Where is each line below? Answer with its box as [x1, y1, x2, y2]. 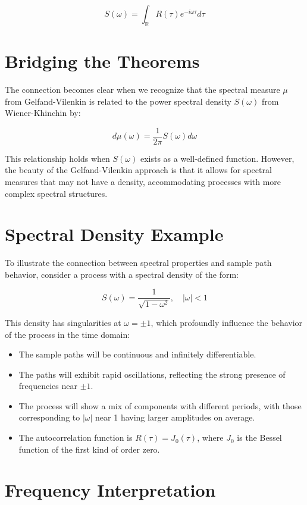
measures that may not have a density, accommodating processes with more [5, 175, 281, 187]
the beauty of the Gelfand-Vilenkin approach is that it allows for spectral [5, 164, 272, 176]
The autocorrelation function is [18, 431, 133, 444]
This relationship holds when [5, 152, 110, 164]
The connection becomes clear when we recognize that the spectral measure [5, 83, 280, 95]
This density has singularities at [5, 316, 121, 328]
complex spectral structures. [5, 187, 108, 199]
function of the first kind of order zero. [18, 443, 160, 455]
